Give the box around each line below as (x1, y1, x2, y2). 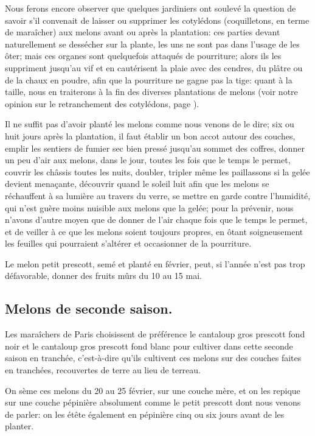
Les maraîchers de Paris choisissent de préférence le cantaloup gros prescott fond (5, 328, 305, 340)
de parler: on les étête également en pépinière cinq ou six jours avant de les (5, 407, 285, 420)
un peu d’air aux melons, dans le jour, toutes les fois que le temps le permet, (5, 153, 291, 166)
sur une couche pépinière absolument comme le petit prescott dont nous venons (5, 396, 301, 409)
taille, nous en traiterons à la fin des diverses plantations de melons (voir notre (5, 85, 298, 98)
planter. (5, 420, 34, 432)
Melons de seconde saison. (5, 299, 173, 318)
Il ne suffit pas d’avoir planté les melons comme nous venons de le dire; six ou (5, 118, 294, 130)
